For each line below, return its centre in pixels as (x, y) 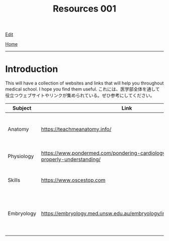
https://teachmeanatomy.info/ (76, 129)
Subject (22, 108)
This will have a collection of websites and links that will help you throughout (84, 83)
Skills (14, 180)
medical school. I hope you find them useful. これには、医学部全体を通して (82, 89)
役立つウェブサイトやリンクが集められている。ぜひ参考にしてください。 (80, 96)
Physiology (21, 156)
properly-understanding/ (71, 159)
